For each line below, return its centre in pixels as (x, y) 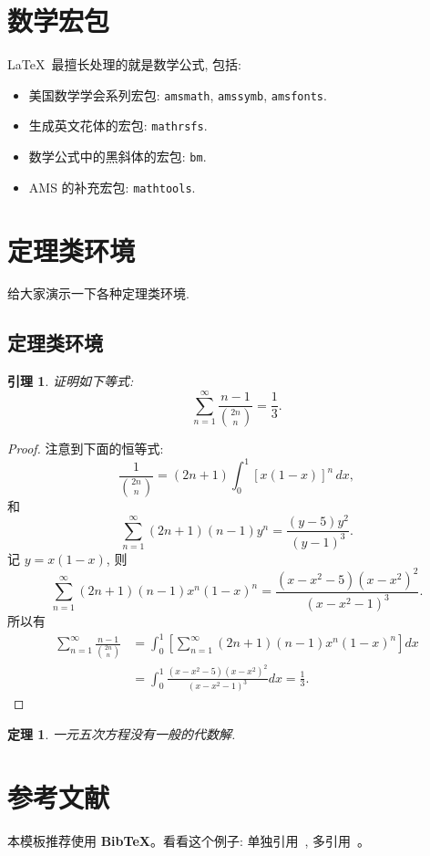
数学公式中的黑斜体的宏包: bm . (118, 157)
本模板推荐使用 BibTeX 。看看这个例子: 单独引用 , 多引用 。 (189, 840)
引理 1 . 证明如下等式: (71, 381)
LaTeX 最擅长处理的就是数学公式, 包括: (124, 64)
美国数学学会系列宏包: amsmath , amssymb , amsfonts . (178, 94)
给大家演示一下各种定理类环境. (98, 293)
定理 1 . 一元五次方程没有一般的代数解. (122, 733)
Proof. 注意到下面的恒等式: (86, 449)
